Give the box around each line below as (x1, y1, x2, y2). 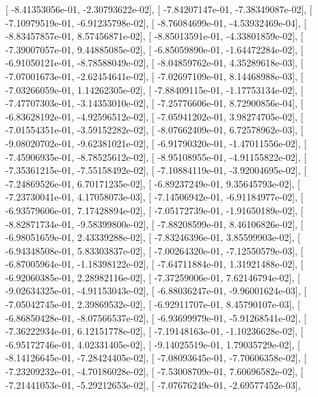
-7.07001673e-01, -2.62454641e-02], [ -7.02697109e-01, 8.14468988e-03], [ (5, 68, 304, 83)
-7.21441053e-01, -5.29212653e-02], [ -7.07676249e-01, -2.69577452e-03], (5, 377, 301, 392)
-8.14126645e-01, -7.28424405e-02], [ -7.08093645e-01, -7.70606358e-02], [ (5, 350, 307, 365)
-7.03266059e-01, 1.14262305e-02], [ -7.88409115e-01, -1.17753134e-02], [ (5, 82, 304, 97)
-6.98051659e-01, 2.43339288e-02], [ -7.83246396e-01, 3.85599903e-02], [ (5, 230, 300, 244)
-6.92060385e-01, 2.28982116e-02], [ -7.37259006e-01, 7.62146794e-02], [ (5, 270, 300, 284)
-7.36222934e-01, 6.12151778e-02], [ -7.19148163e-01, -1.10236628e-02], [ (5, 324, 304, 338)
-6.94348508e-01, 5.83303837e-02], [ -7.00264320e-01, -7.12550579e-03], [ (5, 243, 304, 257)
